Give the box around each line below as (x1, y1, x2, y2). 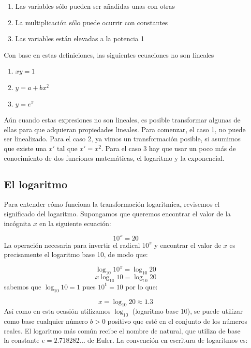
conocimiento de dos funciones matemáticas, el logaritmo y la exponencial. (4, 152, 225, 163)
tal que (57, 143, 78, 153)
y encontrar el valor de (154, 240, 221, 250)
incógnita (4, 218, 31, 228)
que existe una (4, 143, 46, 153)
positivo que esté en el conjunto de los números (107, 316, 248, 326)
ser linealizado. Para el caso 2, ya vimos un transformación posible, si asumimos (4, 134, 241, 144)
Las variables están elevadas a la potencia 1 (15, 33, 144, 44)
